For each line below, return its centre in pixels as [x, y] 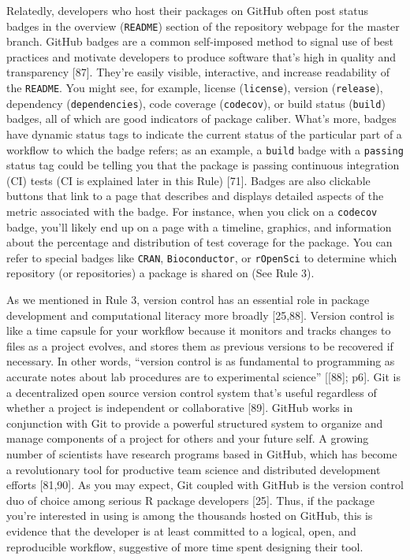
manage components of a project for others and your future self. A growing [188, 438]
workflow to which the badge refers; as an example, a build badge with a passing [205, 149]
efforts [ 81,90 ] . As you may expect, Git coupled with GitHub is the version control [205, 485]
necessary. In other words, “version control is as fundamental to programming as [201, 361]
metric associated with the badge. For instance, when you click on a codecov [192, 211]
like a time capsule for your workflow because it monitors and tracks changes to [199, 330]
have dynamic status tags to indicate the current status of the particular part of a [204, 134]
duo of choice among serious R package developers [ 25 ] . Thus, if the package [190, 500]
